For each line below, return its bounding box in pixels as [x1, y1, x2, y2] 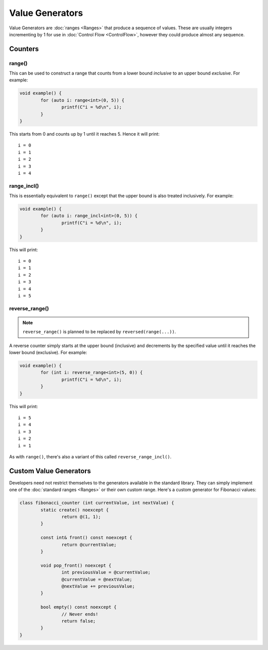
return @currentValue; [61, 542, 117, 547]
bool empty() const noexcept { [40, 604, 117, 610]
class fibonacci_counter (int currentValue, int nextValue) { [19, 500, 174, 506]
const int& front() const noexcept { [40, 535, 133, 541]
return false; [61, 618, 96, 624]
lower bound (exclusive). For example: [9, 350, 87, 356]
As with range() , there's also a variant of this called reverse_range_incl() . [9, 453, 172, 459]
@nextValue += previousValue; [61, 583, 135, 589]
